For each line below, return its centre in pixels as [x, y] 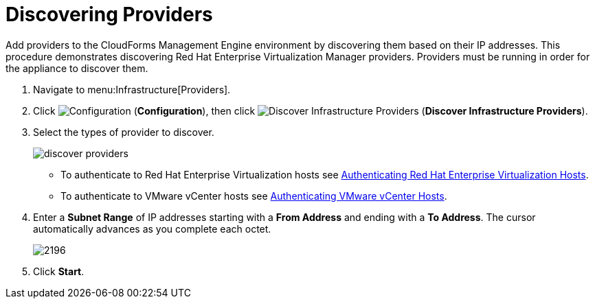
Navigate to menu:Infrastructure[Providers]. [132, 89]
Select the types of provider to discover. [124, 132]
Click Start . [59, 271]
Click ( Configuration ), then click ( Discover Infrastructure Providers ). [311, 110]
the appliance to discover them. [77, 68]
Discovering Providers [109, 14]
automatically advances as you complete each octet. [152, 229]
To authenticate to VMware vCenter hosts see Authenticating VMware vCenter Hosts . [254, 196]
